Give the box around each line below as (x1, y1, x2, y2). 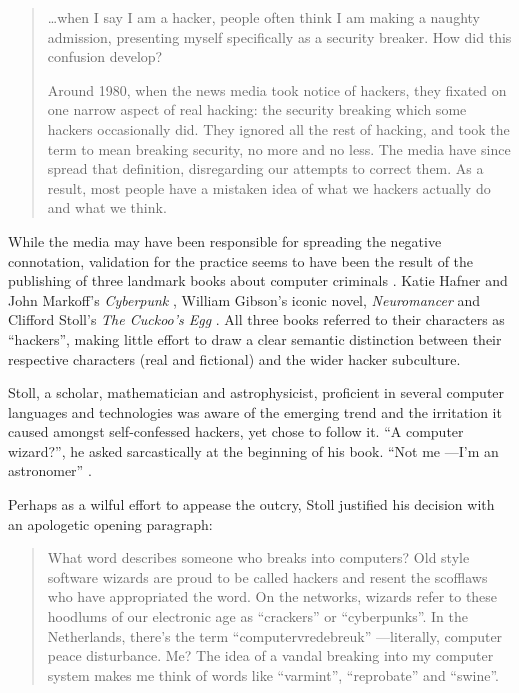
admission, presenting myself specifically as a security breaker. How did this (47, 26, 512, 47)
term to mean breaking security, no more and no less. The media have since (47, 138, 511, 159)
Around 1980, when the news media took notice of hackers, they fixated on (47, 79, 507, 100)
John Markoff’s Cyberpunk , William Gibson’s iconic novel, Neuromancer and (8, 289, 481, 310)
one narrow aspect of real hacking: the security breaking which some (47, 99, 467, 120)
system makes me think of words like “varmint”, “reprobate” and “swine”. (47, 664, 500, 685)
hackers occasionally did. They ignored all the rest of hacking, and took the (47, 118, 510, 139)
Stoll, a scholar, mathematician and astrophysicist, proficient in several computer (8, 382, 505, 403)
